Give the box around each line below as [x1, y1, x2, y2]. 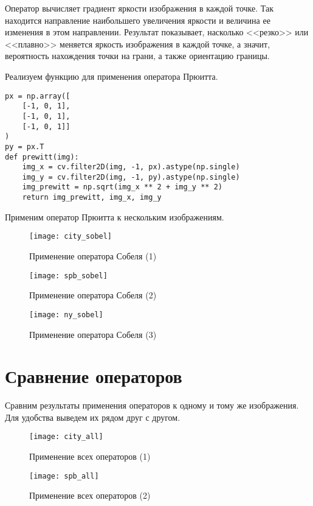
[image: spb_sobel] [29, 271, 108, 280]
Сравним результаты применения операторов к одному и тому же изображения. [5, 399, 299, 412]
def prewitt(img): [5, 152, 79, 161]
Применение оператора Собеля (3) [29, 328, 157, 340]
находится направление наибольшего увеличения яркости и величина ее [5, 13, 270, 26]
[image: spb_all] [29, 471, 99, 480]
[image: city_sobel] [29, 232, 112, 241]
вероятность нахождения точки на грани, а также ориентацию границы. [5, 49, 270, 62]
